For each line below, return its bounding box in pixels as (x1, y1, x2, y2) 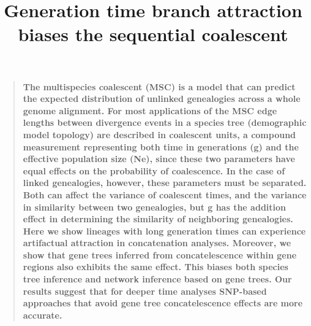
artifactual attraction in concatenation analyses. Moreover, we (23, 236, 291, 249)
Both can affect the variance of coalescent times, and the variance (23, 188, 307, 201)
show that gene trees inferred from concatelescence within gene (23, 248, 297, 261)
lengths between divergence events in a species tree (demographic (23, 116, 307, 129)
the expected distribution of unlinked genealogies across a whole (23, 92, 301, 105)
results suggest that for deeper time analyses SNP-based (23, 284, 267, 297)
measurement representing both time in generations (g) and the (23, 140, 299, 153)
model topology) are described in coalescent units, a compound (23, 128, 296, 141)
